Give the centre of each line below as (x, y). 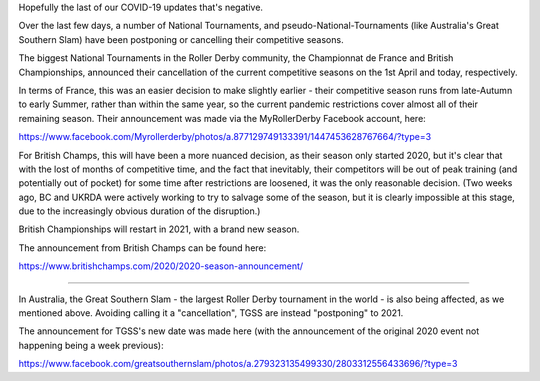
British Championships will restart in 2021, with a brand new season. (159, 229)
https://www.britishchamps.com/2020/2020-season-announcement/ (161, 266)
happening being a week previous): (91, 345)
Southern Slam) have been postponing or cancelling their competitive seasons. (181, 39)
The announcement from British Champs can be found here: (142, 247)
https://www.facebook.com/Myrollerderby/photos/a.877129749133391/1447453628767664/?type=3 (225, 137)
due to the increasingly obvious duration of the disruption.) (139, 211)
